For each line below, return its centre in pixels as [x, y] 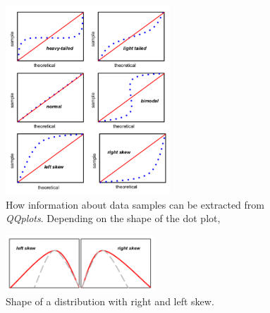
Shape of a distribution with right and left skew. [110, 301]
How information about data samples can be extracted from [135, 204]
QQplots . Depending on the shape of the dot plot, [113, 218]
